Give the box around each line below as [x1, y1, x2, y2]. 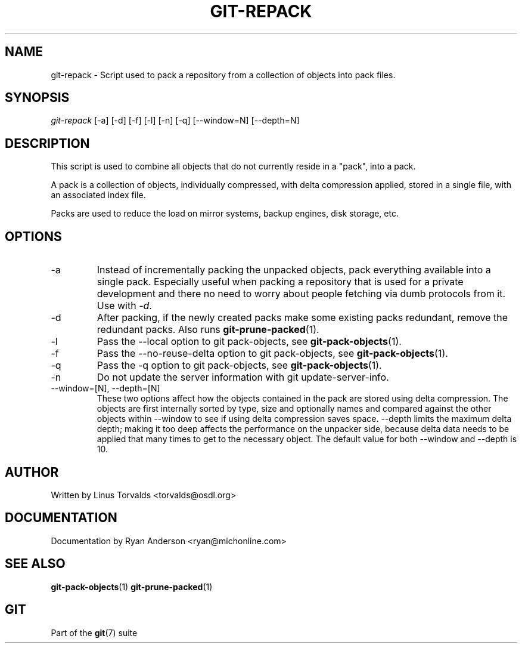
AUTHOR [5, 464, 59, 480]
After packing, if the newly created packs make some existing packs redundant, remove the [97, 311, 508, 324]
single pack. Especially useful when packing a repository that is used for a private [97, 276, 464, 288]
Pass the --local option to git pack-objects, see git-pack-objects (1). [97, 335, 402, 348]
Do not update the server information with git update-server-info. [97, 371, 389, 384]
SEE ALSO [5, 556, 66, 572]
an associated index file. [51, 190, 146, 200]
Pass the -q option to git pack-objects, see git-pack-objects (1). [97, 359, 382, 372]
